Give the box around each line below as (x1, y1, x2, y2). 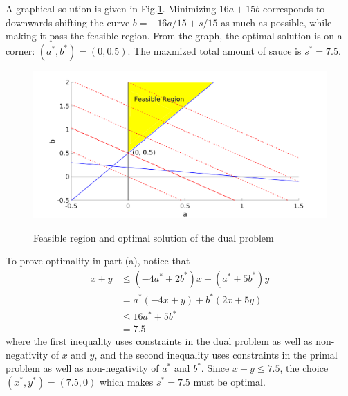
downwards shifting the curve (6, 15, 130, 29)
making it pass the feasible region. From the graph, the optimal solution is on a (6, 28, 342, 43)
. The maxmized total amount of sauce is (127, 43, 302, 57)
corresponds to (263, 1, 325, 15)
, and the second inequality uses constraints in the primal (94, 347, 338, 361)
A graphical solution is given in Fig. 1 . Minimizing (6, 1, 217, 15)
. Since (201, 361, 230, 375)
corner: (6, 43, 35, 57)
